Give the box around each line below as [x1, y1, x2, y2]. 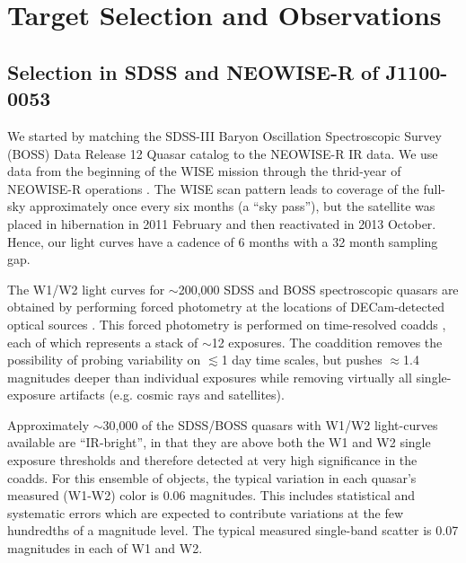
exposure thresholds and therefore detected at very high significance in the [7, 451, 418, 470]
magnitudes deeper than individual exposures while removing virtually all [7, 367, 412, 386]
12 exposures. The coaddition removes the [211, 332, 443, 351]
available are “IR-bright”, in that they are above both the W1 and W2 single [7, 433, 431, 452]
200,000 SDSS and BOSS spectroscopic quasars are [178, 279, 459, 298]
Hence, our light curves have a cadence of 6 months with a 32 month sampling [7, 232, 438, 251]
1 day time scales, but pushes [221, 350, 382, 369]
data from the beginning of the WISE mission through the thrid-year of [7, 162, 401, 180]
